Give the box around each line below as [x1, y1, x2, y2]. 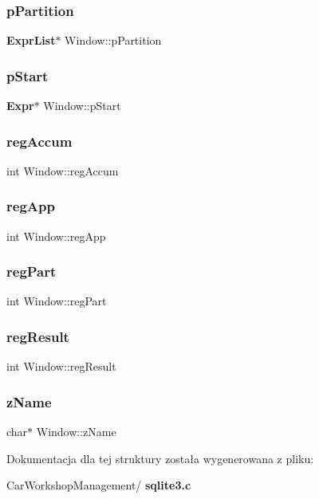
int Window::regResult [6, 358, 116, 375]
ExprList [6, 32, 56, 49]
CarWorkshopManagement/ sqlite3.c [6, 477, 191, 493]
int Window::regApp [6, 227, 106, 244]
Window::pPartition [65, 32, 162, 49]
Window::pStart [43, 97, 121, 114]
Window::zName [36, 423, 116, 440]
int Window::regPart [6, 293, 107, 309]
